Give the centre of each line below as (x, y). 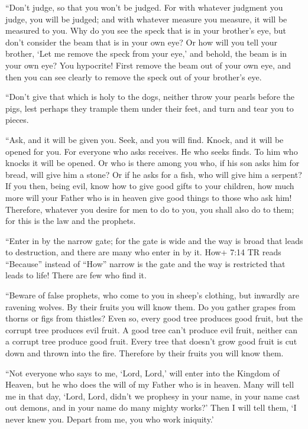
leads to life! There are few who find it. (76, 275)
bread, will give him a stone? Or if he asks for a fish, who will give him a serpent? (154, 174)
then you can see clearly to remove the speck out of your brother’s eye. (134, 77)
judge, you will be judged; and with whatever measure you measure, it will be (146, 19)
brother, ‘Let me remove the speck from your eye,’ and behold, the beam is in (146, 53)
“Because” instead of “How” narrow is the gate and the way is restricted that (145, 263)
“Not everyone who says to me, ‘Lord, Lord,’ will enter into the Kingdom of (142, 373)
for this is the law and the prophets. (71, 221)
